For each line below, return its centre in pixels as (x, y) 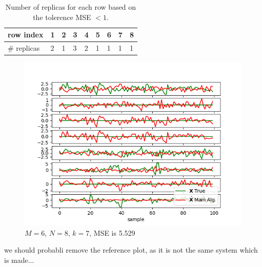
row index (26, 35)
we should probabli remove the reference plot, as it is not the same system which (131, 250)
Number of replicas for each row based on (71, 7)
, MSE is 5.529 (112, 232)
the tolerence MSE (62, 17)
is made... (19, 260)
